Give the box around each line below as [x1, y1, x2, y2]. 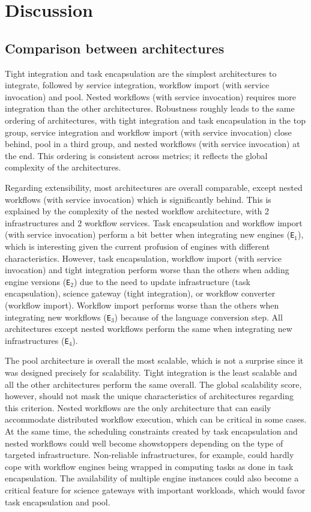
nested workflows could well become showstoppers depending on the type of [5, 436, 283, 449]
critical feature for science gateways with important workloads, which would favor [5, 484, 306, 496]
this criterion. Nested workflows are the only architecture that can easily [5, 401, 271, 414]
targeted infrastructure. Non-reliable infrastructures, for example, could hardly [5, 448, 294, 461]
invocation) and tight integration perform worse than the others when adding [5, 264, 289, 276]
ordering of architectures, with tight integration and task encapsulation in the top [5, 113, 306, 126]
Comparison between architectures [5, 38, 225, 57]
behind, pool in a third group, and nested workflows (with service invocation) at [5, 137, 300, 150]
